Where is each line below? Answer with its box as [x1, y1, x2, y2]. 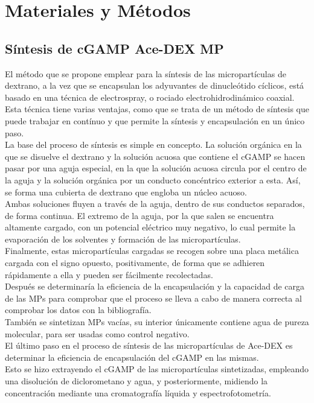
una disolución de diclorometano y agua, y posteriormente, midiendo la [5, 375, 268, 387]
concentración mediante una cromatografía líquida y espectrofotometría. [5, 386, 271, 399]
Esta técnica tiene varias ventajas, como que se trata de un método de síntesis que [5, 103, 309, 115]
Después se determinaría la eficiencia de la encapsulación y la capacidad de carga [5, 280, 305, 293]
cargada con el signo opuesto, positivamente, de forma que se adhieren [5, 256, 265, 269]
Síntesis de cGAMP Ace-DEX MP [5, 39, 224, 57]
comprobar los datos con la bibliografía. [5, 303, 152, 316]
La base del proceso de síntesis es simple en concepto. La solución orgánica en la [5, 138, 302, 151]
